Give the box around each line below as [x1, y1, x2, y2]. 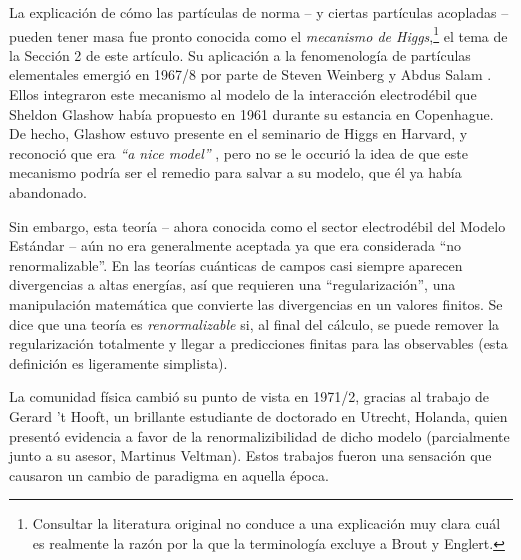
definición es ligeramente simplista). [9, 352, 228, 373]
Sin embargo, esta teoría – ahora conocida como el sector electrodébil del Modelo [9, 215, 506, 236]
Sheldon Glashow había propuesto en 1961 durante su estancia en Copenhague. [9, 103, 494, 124]
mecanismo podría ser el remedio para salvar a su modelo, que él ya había [9, 162, 462, 183]
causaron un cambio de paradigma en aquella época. [9, 464, 329, 485]
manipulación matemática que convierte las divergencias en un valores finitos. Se [9, 293, 503, 314]
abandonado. [9, 182, 87, 202]
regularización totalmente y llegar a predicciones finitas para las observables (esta [9, 333, 508, 354]
